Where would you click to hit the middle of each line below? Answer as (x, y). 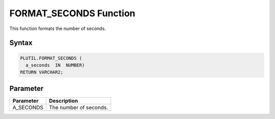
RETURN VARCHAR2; (42, 72)
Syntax (21, 43)
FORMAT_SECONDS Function (72, 13)
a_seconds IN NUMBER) (55, 65)
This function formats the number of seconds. (58, 28)
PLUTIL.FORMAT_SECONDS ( (51, 58)
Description (64, 101)
